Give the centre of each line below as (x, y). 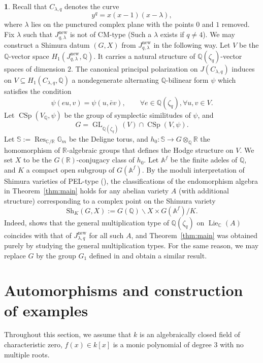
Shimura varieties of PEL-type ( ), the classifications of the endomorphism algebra (131, 180)
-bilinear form (187, 79)
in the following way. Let (192, 44)
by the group (56, 255)
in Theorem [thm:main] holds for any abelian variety (87, 191)
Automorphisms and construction (124, 290)
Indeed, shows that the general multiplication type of (87, 222)
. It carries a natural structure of (144, 56)
